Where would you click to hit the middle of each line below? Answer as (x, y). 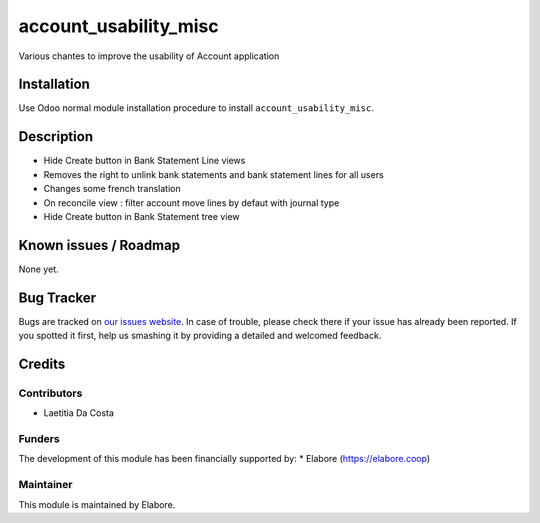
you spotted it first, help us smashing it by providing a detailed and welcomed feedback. (200, 336)
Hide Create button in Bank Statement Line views (144, 161)
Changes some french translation (112, 189)
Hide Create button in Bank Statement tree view (141, 216)
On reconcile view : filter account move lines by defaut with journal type (191, 202)
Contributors (50, 393)
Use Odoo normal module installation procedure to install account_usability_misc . (196, 108)
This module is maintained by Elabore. (97, 504)
